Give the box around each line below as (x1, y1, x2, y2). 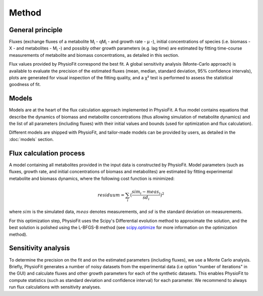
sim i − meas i (131, 189, 161, 196)
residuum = (97, 192, 125, 198)
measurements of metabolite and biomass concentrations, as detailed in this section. (9, 52, 180, 58)
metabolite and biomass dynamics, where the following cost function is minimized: (9, 175, 175, 181)
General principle (9, 26, 63, 34)
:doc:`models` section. (9, 136, 54, 142)
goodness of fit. (9, 82, 41, 87)
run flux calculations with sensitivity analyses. (9, 284, 101, 290)
